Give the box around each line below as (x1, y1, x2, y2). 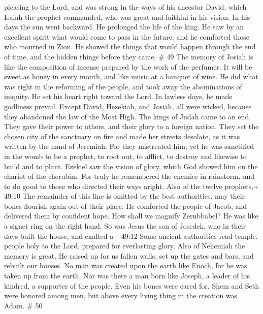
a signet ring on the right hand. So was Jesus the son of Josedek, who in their (4, 221, 246, 231)
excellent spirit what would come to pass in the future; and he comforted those (4, 31, 250, 42)
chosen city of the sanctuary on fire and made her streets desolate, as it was (4, 131, 240, 141)
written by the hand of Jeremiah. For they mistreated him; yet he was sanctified (4, 141, 254, 151)
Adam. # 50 (4, 300, 43, 310)
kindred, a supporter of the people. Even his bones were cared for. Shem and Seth (4, 280, 259, 291)
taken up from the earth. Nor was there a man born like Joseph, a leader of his (4, 270, 250, 281)
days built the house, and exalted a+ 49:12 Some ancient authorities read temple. (4, 230, 258, 241)
